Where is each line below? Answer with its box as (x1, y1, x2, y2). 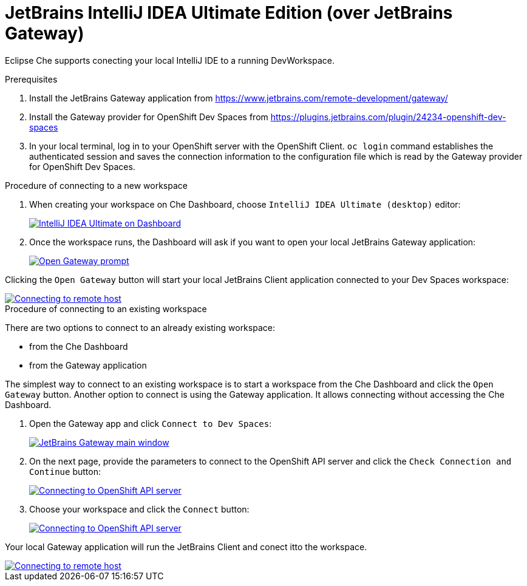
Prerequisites (5, 73, 58, 84)
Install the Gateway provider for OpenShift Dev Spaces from (29, 111, 268, 122)
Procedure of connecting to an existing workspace (5, 303, 207, 314)
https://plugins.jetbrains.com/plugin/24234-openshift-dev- (270, 111, 506, 122)
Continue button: (29, 466, 101, 477)
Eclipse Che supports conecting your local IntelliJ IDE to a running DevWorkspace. (5, 55, 335, 66)
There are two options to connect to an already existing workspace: (5, 322, 275, 333)
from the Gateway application (29, 359, 147, 370)
